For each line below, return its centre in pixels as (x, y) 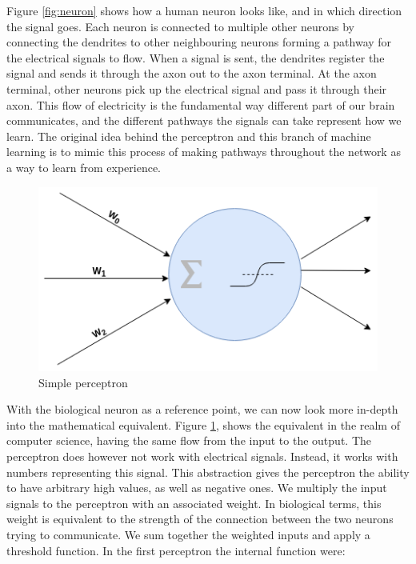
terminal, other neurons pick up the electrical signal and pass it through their (197, 88)
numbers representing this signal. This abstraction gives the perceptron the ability (208, 472)
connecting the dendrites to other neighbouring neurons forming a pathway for (199, 42)
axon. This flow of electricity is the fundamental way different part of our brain (201, 104)
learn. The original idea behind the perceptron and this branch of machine (189, 136)
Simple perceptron (83, 382)
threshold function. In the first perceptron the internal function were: (176, 550)
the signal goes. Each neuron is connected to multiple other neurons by (181, 26)
